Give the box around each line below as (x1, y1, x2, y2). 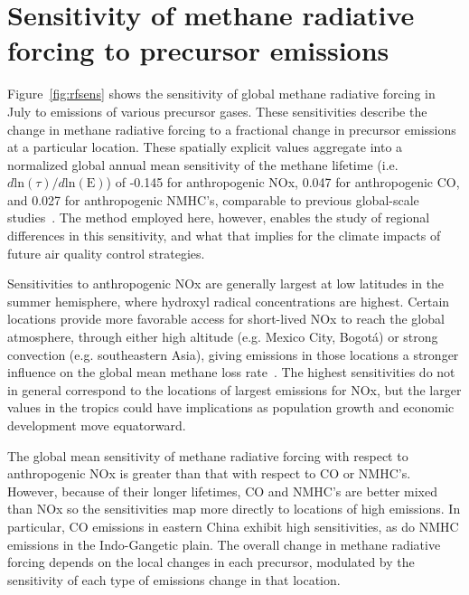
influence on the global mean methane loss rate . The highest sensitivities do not (7, 363, 455, 382)
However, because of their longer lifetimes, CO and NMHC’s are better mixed (7, 481, 437, 500)
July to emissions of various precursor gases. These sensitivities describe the (7, 101, 427, 120)
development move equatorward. (7, 416, 186, 434)
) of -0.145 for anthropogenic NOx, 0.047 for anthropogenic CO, (106, 173, 460, 192)
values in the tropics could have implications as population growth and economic (7, 398, 455, 417)
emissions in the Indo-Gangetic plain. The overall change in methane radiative (7, 534, 441, 553)
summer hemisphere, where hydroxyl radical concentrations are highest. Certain (7, 291, 450, 310)
